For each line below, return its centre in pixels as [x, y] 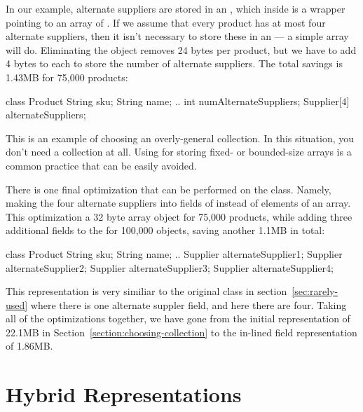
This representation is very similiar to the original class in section [146, 291]
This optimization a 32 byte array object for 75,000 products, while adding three [179, 216]
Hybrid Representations [124, 394]
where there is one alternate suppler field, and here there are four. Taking [189, 304]
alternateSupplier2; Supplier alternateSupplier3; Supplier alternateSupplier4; [170, 267]
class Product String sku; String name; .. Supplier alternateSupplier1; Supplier [174, 253]
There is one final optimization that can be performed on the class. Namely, [169, 189]
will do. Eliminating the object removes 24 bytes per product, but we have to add [181, 49]
